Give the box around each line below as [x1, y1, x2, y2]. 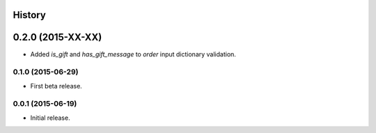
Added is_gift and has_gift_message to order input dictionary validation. [30, 49, 237, 58]
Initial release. [30, 114, 70, 122]
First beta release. [30, 81, 83, 90]
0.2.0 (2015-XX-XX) [13, 31, 102, 43]
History [13, 9, 47, 21]
